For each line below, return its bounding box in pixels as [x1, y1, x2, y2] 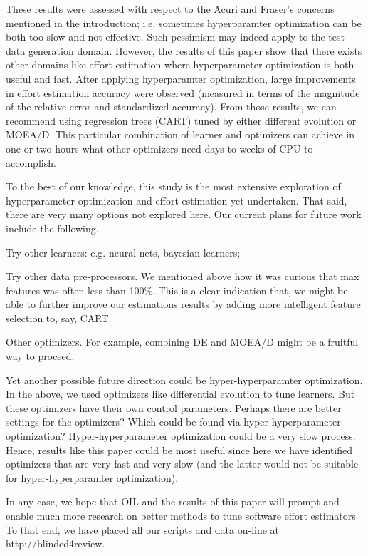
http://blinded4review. [6, 536, 105, 551]
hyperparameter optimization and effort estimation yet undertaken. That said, [6, 192, 347, 207]
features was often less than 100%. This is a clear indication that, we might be [6, 282, 348, 297]
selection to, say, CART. [6, 310, 112, 325]
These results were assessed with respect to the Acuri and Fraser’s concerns [6, 1, 335, 16]
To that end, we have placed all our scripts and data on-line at [6, 522, 280, 537]
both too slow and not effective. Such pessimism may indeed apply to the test [6, 29, 345, 44]
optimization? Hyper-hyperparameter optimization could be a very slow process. [6, 428, 356, 443]
